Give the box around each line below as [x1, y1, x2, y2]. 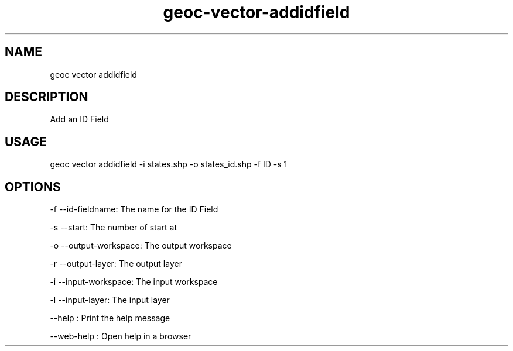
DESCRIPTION [5, 90, 88, 105]
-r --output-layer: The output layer [50, 259, 182, 269]
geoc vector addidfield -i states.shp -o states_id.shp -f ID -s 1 [50, 159, 288, 170]
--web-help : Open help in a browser [50, 331, 191, 342]
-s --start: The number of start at [50, 222, 177, 233]
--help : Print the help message [50, 313, 170, 324]
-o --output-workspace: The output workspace [50, 240, 232, 251]
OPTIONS [5, 179, 61, 194]
